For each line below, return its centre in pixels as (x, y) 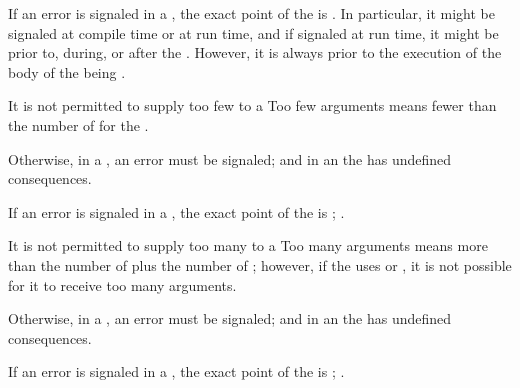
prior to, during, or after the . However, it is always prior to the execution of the (255, 52)
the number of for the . (78, 124)
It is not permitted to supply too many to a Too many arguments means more (248, 245)
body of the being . (67, 71)
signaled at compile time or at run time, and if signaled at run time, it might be (253, 32)
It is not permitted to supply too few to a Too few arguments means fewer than (252, 105)
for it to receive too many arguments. (122, 284)
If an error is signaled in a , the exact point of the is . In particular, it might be (251, 13)
